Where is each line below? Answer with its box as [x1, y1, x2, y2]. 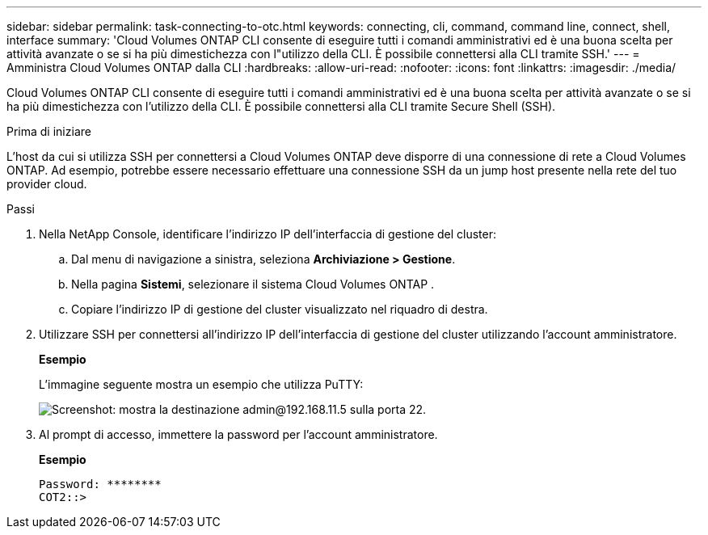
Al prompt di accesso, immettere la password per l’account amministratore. [39, 428, 438, 441]
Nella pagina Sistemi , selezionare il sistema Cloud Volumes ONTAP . [71, 277, 435, 291]
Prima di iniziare [6, 124, 91, 138]
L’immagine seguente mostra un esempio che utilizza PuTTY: [39, 377, 364, 391]
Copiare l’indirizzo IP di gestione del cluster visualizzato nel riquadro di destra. [71, 302, 488, 316]
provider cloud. [6, 177, 87, 191]
